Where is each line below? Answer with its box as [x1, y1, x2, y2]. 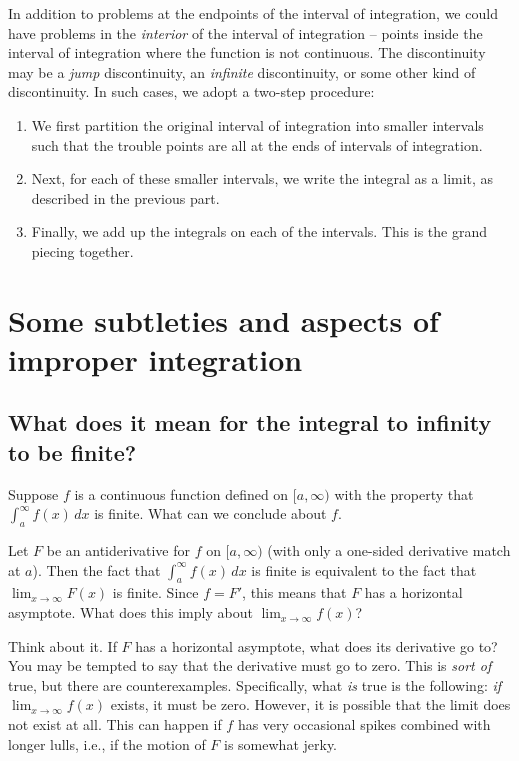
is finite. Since [112, 582, 199, 603]
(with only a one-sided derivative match [267, 540, 511, 561]
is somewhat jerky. [224, 733, 338, 754]
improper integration [8, 338, 303, 379]
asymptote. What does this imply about [8, 602, 253, 623]
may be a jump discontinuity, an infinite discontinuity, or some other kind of [8, 61, 476, 82]
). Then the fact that [32, 559, 161, 580]
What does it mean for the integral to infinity [8, 407, 492, 438]
